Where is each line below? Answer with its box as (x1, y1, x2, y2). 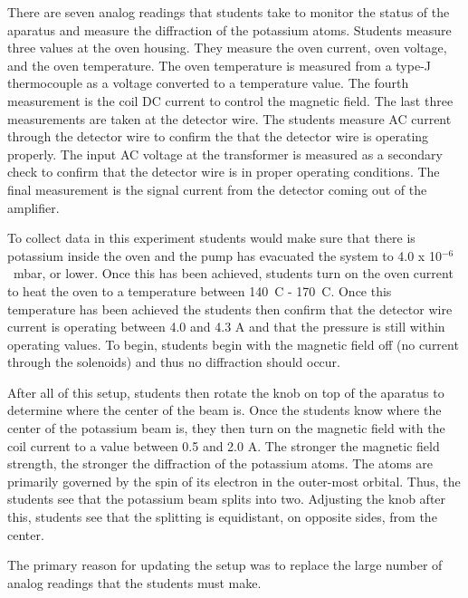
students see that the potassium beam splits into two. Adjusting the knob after (7, 489, 446, 508)
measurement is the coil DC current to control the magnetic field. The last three (7, 91, 454, 110)
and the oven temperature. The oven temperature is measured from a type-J (7, 55, 431, 74)
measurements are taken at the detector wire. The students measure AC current (7, 109, 452, 128)
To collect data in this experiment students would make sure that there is (7, 228, 415, 247)
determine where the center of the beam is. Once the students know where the (7, 400, 442, 420)
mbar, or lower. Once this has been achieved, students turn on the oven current (13, 264, 454, 283)
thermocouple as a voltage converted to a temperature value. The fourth (7, 73, 409, 92)
